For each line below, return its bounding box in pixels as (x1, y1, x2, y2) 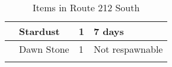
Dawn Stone (19, 42, 69, 56)
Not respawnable (93, 42, 163, 56)
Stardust (19, 24, 60, 38)
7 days (93, 24, 124, 38)
